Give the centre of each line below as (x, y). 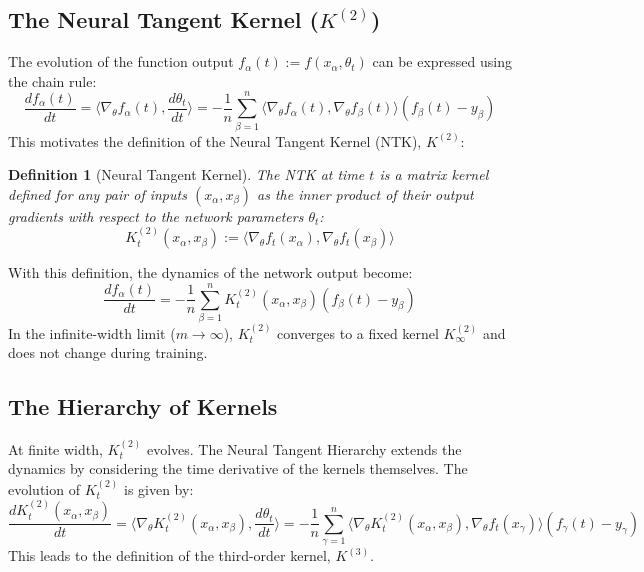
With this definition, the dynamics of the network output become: (210, 272)
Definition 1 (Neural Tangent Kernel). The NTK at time (186, 174)
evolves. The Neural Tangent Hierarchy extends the (304, 448)
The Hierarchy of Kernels (143, 406)
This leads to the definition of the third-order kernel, (169, 555)
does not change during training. (108, 352)
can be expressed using (442, 61)
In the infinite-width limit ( (92, 332)
